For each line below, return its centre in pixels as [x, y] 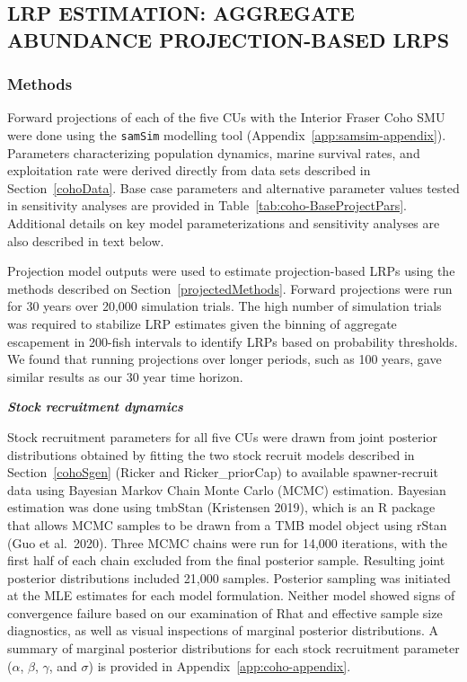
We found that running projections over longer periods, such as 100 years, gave [225, 359]
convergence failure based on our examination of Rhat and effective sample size [225, 612]
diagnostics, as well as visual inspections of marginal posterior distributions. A [223, 630]
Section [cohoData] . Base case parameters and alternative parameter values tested [233, 187]
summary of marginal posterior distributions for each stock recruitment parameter [233, 648]
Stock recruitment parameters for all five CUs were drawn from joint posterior [222, 436]
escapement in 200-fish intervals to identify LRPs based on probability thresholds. [233, 341]
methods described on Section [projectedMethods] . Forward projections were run [230, 288]
